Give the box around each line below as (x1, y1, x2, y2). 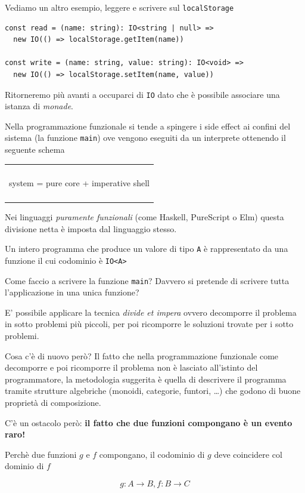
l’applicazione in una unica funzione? (5, 286, 139, 298)
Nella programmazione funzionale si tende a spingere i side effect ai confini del (5, 119, 291, 132)
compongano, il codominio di (99, 448, 205, 460)
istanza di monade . (5, 100, 73, 112)
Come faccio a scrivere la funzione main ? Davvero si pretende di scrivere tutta (5, 274, 290, 286)
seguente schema (5, 143, 65, 156)
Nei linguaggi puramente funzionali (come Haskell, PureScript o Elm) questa (5, 211, 284, 223)
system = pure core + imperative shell (9, 176, 150, 189)
